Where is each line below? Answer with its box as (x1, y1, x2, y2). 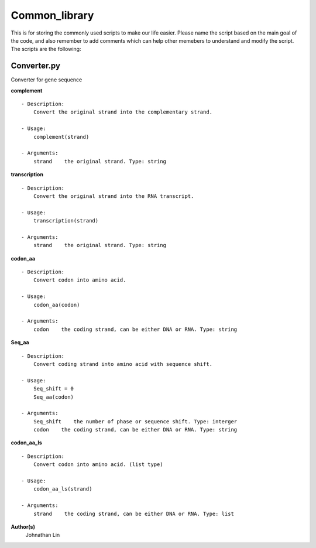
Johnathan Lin (25, 532, 60, 539)
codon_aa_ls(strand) (33, 486, 92, 492)
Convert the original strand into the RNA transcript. (33, 193, 194, 199)
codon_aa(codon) (33, 302, 80, 308)
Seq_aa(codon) (33, 393, 74, 400)
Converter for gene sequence (11, 76, 83, 83)
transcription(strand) (33, 217, 99, 224)
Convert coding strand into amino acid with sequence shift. (33, 361, 213, 367)
